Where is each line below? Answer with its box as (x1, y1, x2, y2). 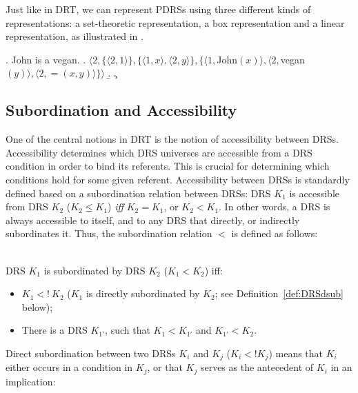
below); (21, 299, 53, 314)
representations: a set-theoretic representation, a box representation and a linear (6, 15, 345, 30)
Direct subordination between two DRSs (6, 345, 176, 360)
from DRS (6, 199, 48, 214)
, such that (105, 323, 150, 337)
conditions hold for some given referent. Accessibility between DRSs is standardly (6, 172, 350, 186)
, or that (147, 360, 183, 374)
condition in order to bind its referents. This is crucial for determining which (6, 159, 330, 173)
